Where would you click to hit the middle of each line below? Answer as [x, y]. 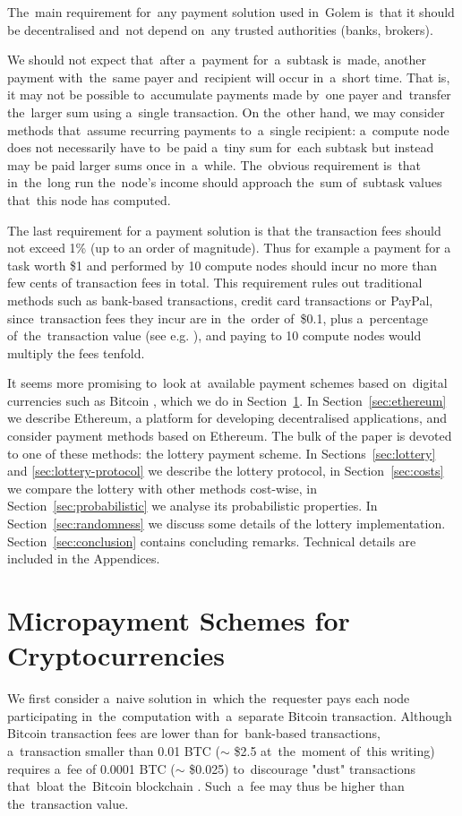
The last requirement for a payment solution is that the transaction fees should [224, 230]
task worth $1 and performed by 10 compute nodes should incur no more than [222, 265]
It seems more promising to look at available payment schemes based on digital [227, 383]
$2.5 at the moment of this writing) [334, 750]
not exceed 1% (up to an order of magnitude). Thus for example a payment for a [229, 248]
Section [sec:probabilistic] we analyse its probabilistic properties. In [192, 506]
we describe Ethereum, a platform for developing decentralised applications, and [227, 418]
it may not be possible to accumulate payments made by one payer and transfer [229, 94]
